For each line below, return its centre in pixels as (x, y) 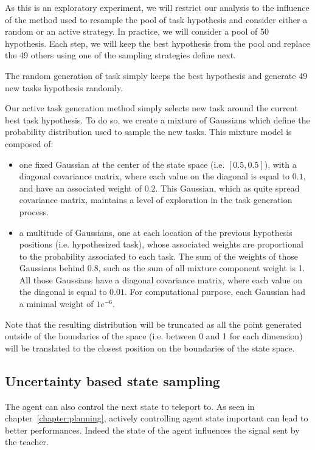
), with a (280, 164)
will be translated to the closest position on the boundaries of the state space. (150, 348)
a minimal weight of (56, 304)
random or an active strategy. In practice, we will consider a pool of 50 (137, 31)
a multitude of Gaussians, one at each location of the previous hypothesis (156, 232)
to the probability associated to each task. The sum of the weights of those (158, 256)
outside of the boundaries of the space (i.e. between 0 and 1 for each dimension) (154, 336)
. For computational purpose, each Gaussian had (215, 292)
